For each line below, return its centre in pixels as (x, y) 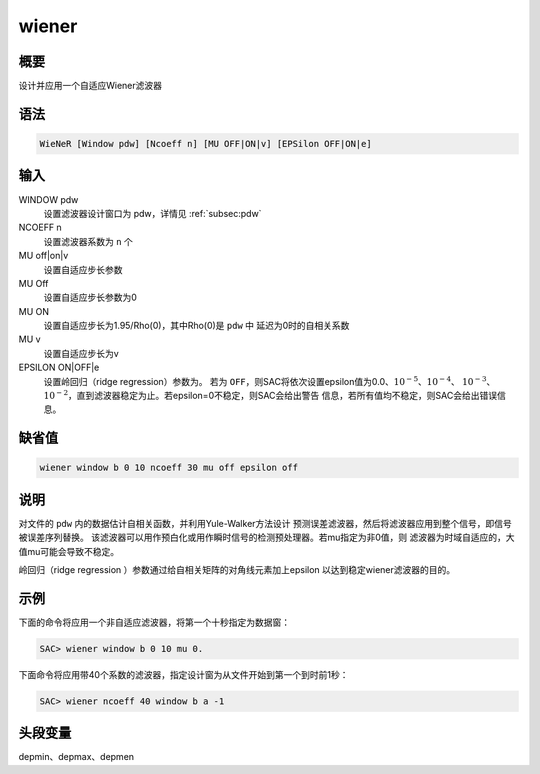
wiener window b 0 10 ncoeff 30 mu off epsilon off (169, 468)
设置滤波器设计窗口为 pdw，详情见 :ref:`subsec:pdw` (152, 213)
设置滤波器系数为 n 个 (88, 241)
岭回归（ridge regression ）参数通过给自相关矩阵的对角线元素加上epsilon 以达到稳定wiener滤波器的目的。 (237, 570)
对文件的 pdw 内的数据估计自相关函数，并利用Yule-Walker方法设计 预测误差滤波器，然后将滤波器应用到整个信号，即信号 (265, 523)
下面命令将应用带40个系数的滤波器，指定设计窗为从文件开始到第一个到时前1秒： (183, 674)
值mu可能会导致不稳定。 (69, 551)
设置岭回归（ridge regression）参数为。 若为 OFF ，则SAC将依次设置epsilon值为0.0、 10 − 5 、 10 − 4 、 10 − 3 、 (269, 380)
